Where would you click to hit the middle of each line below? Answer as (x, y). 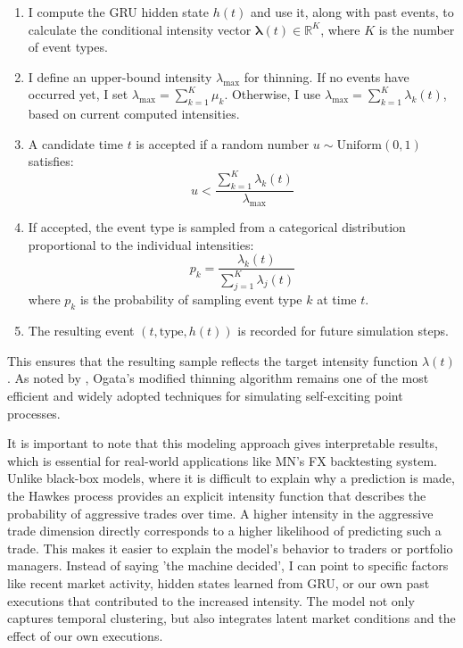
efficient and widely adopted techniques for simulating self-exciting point (205, 396)
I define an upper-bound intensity (120, 76)
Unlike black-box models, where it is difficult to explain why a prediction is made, (231, 478)
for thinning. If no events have (327, 76)
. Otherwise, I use (273, 94)
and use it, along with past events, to (352, 12)
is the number (417, 29)
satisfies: (51, 161)
